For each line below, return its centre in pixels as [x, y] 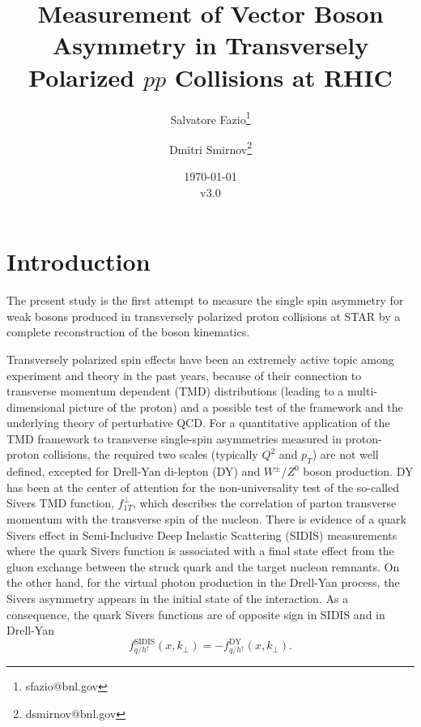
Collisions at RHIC [283, 77]
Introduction [79, 261]
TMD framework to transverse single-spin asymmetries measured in [174, 438]
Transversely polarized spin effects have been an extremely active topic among [200, 359]
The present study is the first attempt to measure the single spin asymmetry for [205, 300]
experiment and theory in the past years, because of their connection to [184, 375]
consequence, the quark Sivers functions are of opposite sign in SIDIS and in [196, 614]
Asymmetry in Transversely [210, 45]
